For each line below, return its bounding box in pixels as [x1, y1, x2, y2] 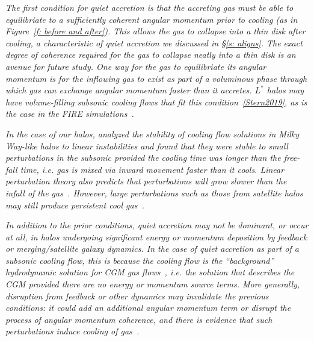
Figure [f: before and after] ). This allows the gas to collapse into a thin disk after [5, 25, 306, 37]
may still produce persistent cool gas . [5, 198, 144, 211]
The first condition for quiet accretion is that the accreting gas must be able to [5, 1, 294, 13]
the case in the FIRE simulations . [5, 107, 134, 120]
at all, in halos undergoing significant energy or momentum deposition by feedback [5, 230, 307, 243]
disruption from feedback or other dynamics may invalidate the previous [5, 289, 269, 302]
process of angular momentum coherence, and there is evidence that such [5, 313, 272, 325]
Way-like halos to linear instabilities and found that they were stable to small [5, 139, 288, 152]
